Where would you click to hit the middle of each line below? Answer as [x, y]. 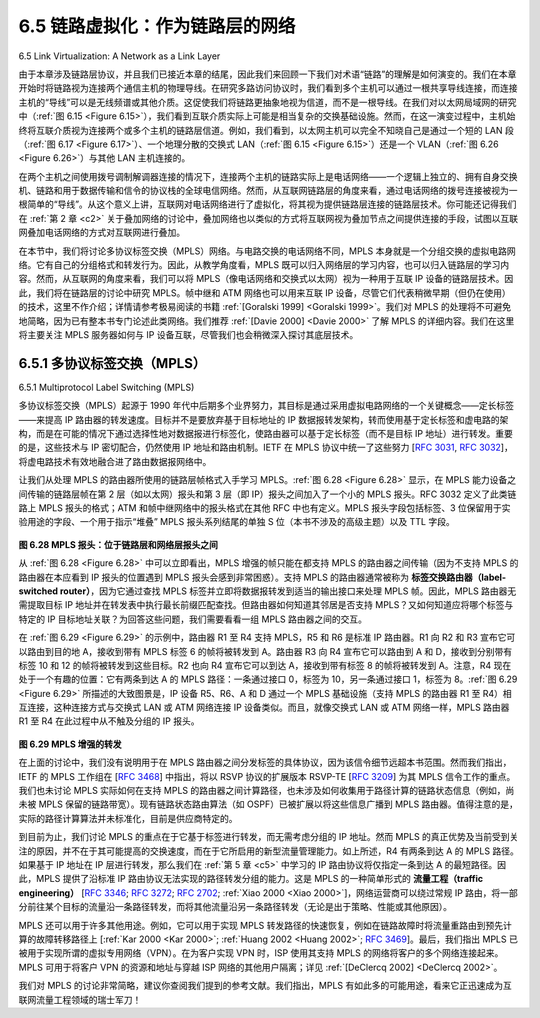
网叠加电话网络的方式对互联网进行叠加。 [101, 232]
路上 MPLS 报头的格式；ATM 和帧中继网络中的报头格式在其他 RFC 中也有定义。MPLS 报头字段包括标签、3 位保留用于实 [264, 508]
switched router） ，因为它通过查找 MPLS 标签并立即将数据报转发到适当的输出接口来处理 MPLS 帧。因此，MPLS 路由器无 [267, 591]
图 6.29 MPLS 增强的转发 [70, 744]
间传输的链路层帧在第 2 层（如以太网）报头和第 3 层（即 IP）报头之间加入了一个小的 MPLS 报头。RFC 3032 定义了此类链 [267, 494]
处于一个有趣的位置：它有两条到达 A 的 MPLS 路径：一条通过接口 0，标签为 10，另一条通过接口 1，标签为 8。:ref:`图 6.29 [268, 679]
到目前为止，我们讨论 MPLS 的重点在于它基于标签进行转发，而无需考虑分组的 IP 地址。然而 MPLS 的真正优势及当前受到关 [268, 837]
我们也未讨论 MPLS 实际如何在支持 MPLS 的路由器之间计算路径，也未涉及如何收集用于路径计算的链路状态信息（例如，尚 [266, 791]
